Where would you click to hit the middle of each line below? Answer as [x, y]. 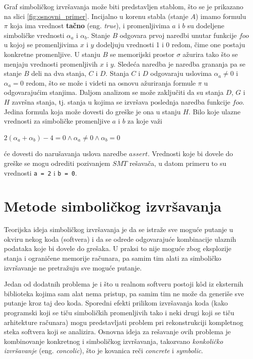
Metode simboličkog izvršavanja [113, 206]
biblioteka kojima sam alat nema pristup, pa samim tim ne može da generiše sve [124, 293]
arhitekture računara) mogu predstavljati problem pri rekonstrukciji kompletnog [124, 322]
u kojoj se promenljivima [41, 45]
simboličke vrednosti [34, 35]
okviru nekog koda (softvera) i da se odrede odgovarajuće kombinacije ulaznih [120, 239]
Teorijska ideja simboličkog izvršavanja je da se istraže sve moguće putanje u [118, 229]
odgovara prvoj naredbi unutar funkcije [178, 35]
